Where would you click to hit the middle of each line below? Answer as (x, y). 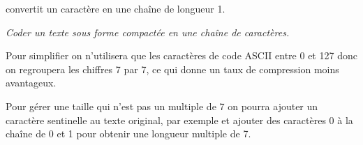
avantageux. (31, 83)
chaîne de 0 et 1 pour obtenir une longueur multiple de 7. (128, 133)
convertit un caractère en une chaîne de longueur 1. (116, 8)
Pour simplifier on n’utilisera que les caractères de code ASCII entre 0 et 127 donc (181, 55)
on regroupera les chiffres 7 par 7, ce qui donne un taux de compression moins (172, 69)
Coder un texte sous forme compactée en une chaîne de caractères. (148, 32)
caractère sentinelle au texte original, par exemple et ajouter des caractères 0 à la (179, 120)
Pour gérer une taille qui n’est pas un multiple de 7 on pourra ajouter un (162, 106)
